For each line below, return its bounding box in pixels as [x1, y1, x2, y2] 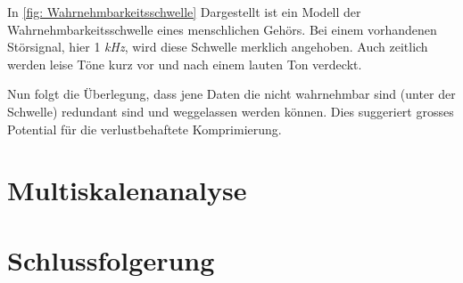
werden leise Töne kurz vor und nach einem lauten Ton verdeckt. [7, 54, 362, 73]
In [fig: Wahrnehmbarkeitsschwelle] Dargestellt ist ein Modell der [7, 3, 361, 20]
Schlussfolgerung [7, 241, 215, 278]
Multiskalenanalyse [7, 172, 247, 208]
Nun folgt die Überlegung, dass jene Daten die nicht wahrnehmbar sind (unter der [7, 85, 456, 103]
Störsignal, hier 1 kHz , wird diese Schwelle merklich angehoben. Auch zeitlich [7, 37, 428, 56]
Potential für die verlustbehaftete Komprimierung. [7, 119, 282, 138]
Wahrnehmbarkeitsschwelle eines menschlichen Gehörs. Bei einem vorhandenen [7, 20, 437, 38]
